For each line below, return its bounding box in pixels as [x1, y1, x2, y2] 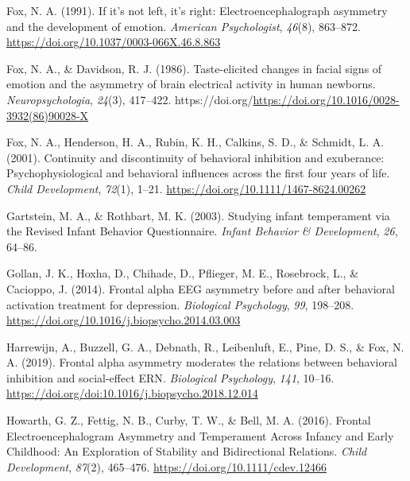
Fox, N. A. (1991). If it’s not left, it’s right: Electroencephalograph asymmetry [6, 2, 388, 18]
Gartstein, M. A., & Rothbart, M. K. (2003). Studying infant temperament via [6, 207, 390, 223]
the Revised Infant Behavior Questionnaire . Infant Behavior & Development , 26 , [6, 223, 398, 239]
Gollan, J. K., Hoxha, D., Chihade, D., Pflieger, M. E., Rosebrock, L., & [6, 265, 359, 281]
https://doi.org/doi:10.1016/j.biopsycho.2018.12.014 [6, 385, 258, 401]
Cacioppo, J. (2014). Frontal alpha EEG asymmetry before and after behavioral [6, 280, 395, 297]
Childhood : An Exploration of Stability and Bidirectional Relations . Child [6, 443, 367, 460]
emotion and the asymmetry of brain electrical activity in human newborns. [6, 76, 376, 92]
